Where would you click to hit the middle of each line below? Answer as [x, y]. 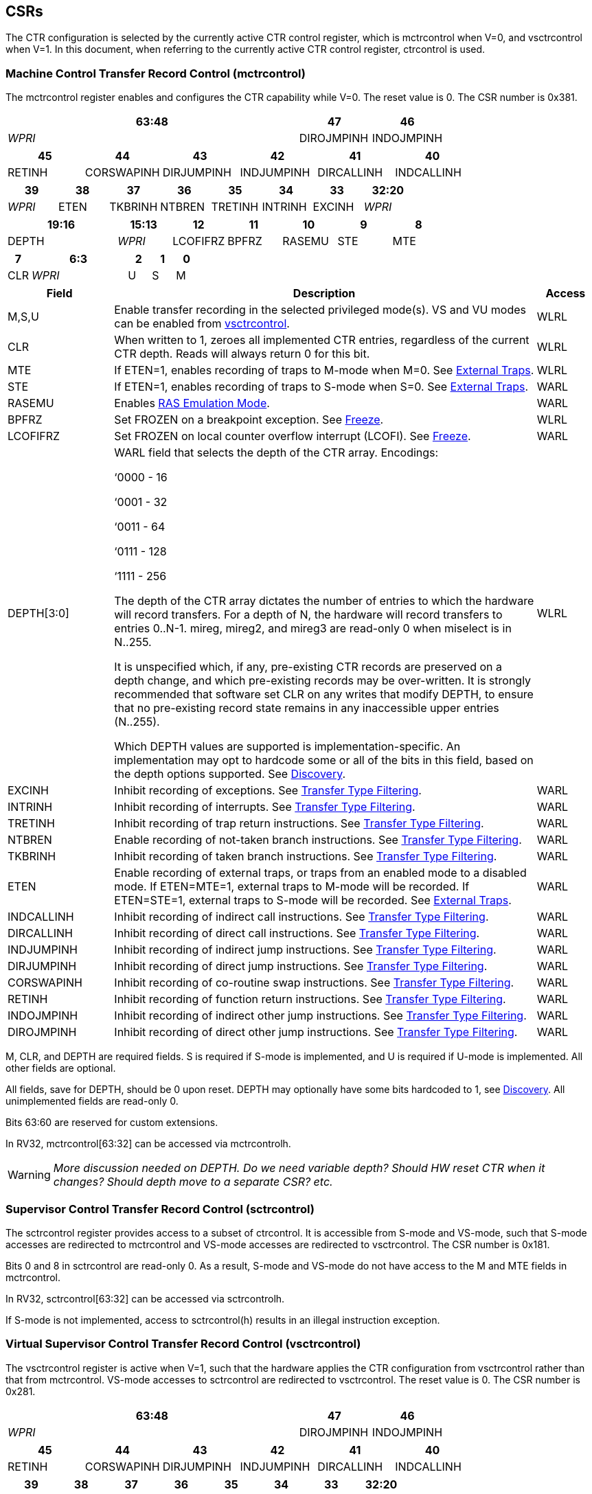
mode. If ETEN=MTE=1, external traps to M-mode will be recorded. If [292, 887]
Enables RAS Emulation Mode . [192, 403]
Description [324, 294]
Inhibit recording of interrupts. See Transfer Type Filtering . [265, 807]
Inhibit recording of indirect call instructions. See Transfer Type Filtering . [301, 917]
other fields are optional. [61, 1068]
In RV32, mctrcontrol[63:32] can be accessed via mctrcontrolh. [148, 1144]
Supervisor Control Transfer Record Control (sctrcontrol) [160, 1209]
